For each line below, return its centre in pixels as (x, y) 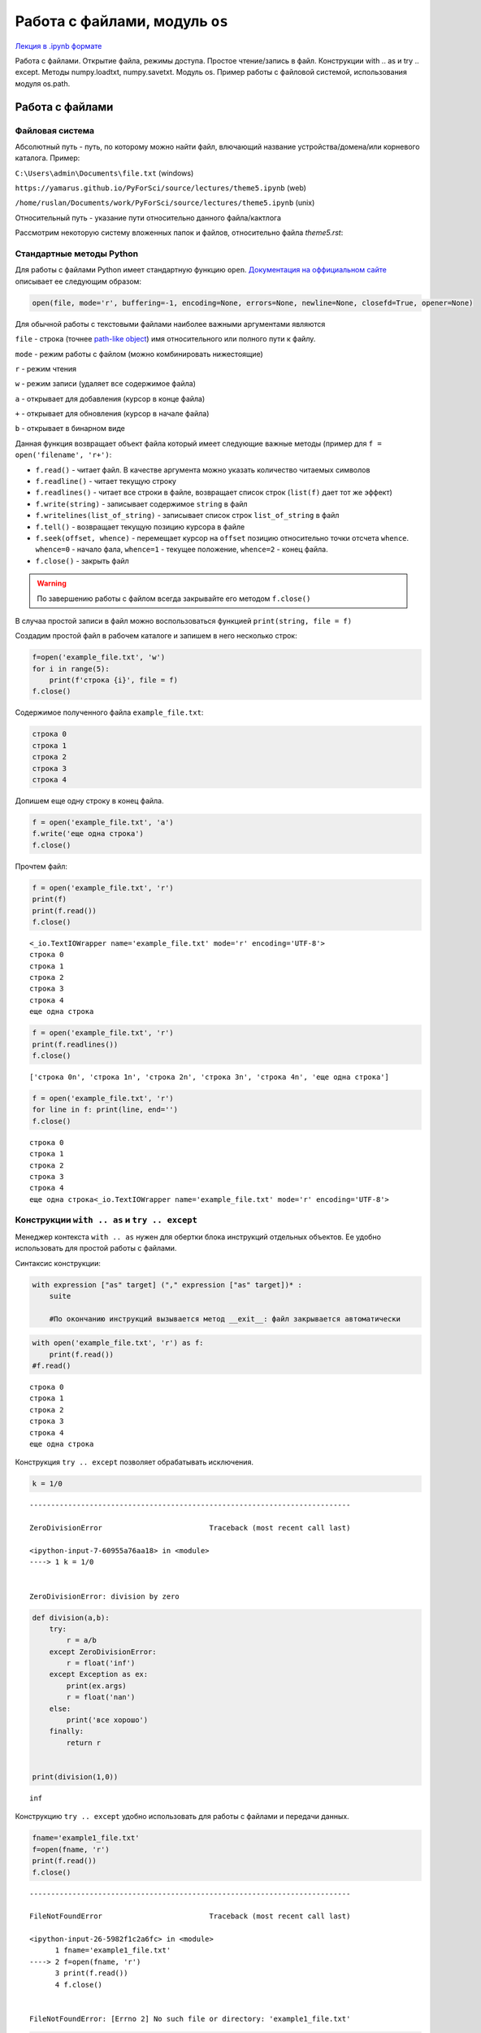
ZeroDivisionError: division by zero (105, 1596)
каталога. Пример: (48, 158)
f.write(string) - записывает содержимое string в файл (141, 503)
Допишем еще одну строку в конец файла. (89, 800)
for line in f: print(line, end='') (105, 1110)
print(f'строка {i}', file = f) (114, 680)
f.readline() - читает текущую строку (106, 481)
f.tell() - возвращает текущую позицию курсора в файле (140, 527)
